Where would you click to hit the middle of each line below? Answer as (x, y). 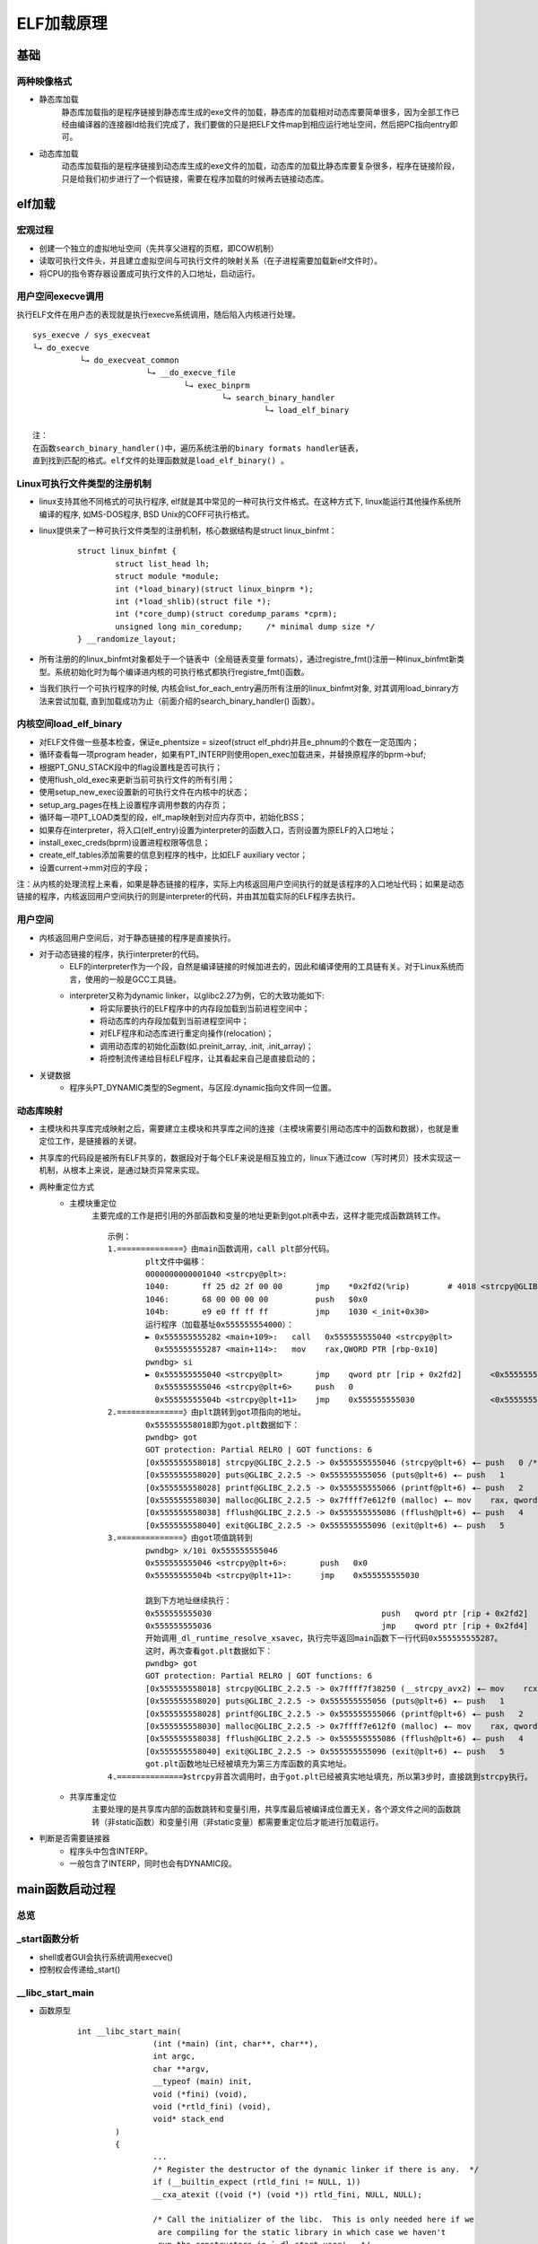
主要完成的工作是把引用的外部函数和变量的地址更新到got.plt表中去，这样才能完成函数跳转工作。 (269, 1215)
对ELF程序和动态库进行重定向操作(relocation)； (187, 1033)
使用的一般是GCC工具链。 (133, 979)
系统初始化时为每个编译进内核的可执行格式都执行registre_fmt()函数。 (182, 671)
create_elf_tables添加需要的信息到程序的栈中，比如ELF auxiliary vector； (174, 855)
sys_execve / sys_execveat (92, 335)
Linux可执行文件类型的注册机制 (84, 483)
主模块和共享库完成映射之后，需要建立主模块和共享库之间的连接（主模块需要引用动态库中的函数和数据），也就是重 (249, 1129)
